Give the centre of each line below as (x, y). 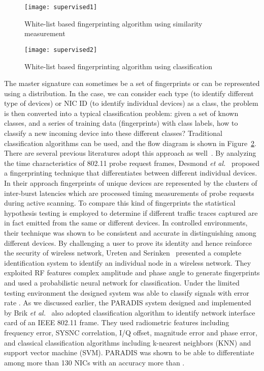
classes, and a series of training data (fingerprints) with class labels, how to (121, 123)
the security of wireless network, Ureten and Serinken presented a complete (123, 253)
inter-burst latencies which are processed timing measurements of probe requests (129, 193)
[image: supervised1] (61, 7)
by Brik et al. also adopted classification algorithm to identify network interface (130, 312)
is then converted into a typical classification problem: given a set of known (121, 113)
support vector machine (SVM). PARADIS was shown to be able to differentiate (129, 352)
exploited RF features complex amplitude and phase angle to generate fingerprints (132, 273)
